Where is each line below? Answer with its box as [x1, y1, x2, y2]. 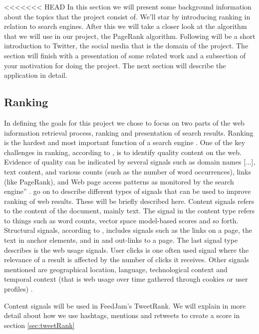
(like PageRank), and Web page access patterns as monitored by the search [4, 176, 234, 186]
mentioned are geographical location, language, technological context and [4, 264, 228, 274]
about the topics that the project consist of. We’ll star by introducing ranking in [4, 11, 251, 21]
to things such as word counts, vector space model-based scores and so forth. [4, 215, 239, 225]
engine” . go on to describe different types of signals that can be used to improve [4, 186, 251, 196]
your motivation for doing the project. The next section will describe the [4, 60, 226, 70]
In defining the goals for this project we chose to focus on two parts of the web [4, 117, 245, 128]
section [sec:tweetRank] [4, 320, 75, 330]
